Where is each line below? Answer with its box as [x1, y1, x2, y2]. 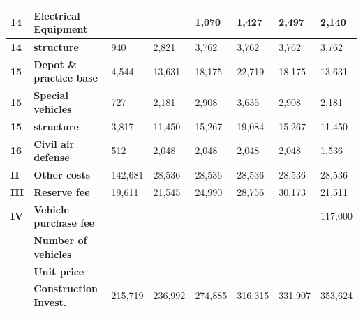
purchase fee [34, 215, 94, 230]
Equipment [34, 22, 88, 36]
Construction [34, 281, 98, 296]
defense [34, 150, 70, 165]
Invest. [34, 294, 67, 309]
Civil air [34, 136, 75, 151]
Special [34, 88, 68, 103]
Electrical [34, 8, 80, 22]
